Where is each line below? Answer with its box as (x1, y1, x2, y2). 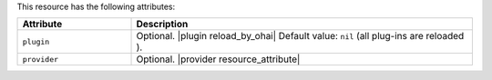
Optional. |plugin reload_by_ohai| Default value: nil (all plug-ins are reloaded (136, 30, 465, 43)
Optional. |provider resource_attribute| (136, 53, 301, 65)
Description (136, 18, 189, 31)
